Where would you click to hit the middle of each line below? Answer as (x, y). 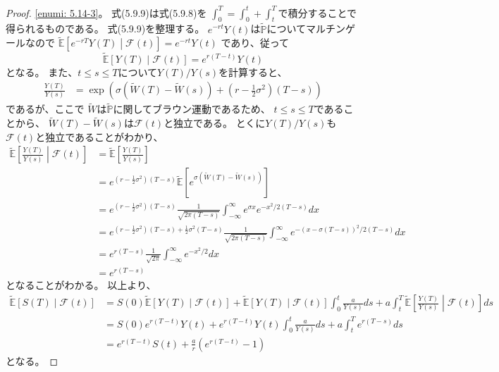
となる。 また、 (42, 72)
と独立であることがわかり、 (99, 136)
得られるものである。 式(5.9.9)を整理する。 (105, 29)
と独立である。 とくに (215, 123)
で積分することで (318, 12)
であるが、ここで (45, 109)
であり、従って (255, 43)
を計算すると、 (253, 72)
